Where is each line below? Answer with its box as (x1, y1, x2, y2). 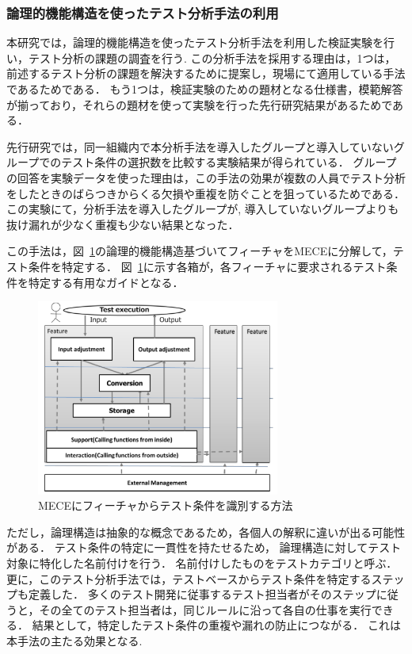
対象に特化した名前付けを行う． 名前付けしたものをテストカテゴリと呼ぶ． (6, 555, 398, 572)
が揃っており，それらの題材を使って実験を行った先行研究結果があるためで (6, 96, 393, 113)
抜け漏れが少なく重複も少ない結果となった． (6, 216, 239, 232)
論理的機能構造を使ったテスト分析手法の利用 (6, 2, 279, 22)
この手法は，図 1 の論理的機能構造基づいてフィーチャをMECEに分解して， (6, 243, 393, 259)
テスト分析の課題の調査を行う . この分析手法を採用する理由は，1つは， (28, 49, 396, 66)
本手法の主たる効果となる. (6, 633, 143, 649)
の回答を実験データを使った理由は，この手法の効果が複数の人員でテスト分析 (6, 169, 406, 185)
